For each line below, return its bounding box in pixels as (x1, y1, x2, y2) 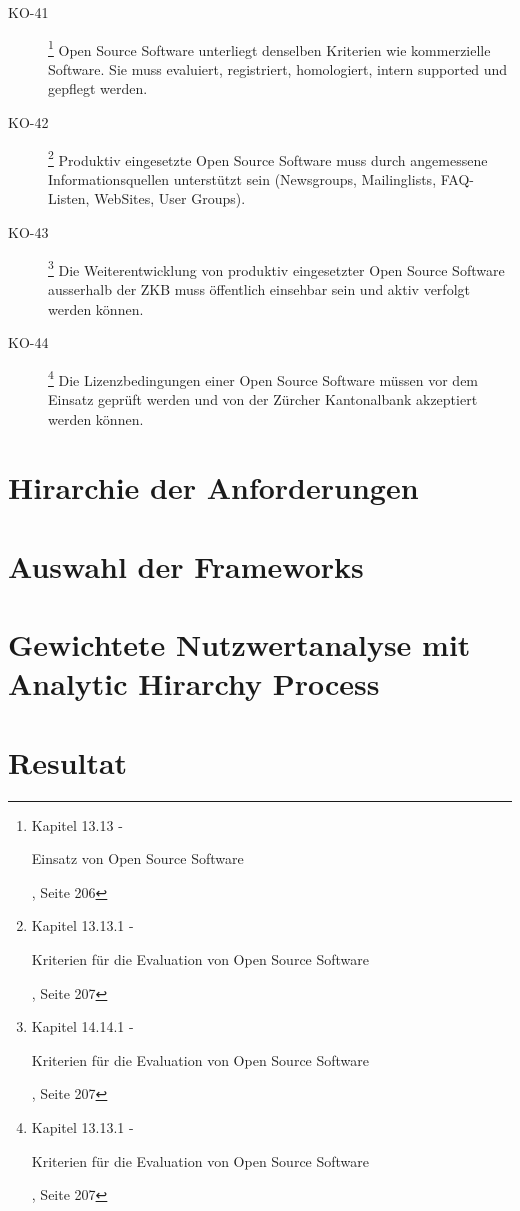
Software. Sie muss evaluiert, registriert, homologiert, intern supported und (48, 58, 508, 79)
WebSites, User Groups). (94, 188, 246, 209)
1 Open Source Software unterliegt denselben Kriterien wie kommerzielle (48, 36, 491, 60)
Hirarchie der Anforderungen (8, 467, 419, 508)
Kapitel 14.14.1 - (31, 1016, 134, 1037)
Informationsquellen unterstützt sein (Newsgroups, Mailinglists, (48, 168, 437, 189)
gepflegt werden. (48, 78, 148, 99)
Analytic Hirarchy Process (8, 663, 380, 704)
